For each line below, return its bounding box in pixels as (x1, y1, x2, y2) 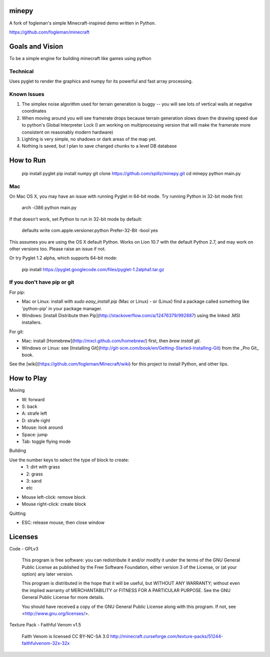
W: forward (21, 396, 45, 402)
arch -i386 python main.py (21, 205, 77, 211)
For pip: (9, 289, 25, 295)
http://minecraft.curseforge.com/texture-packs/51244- (110, 633, 223, 639)
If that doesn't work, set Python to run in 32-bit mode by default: (9, 216, 142, 222)
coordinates (21, 108, 46, 114)
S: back (21, 403, 37, 410)
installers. (21, 319, 42, 325)
